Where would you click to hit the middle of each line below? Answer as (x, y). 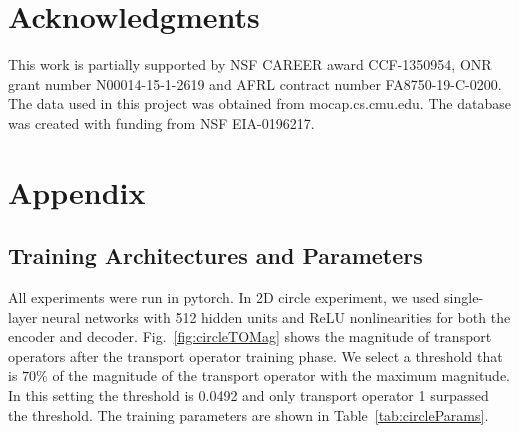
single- (464, 297)
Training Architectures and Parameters (215, 255)
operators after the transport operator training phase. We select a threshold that (255, 355)
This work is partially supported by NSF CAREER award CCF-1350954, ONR (250, 64)
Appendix (77, 191)
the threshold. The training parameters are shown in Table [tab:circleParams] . (248, 414)
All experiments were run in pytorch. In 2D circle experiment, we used (224, 297)
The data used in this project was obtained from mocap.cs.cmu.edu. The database (259, 103)
